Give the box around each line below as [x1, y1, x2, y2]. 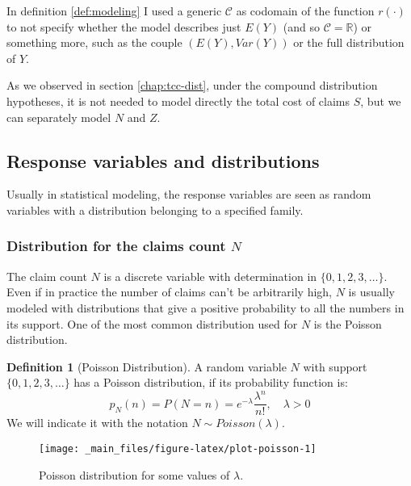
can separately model [6, 108, 111, 125]
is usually [348, 283, 395, 300]
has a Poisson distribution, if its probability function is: [73, 374, 348, 391]
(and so [283, 18, 320, 35]
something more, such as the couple [6, 34, 182, 51]
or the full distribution [293, 34, 405, 51]
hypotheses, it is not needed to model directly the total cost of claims [6, 92, 350, 109]
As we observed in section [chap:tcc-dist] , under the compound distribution [6, 77, 378, 94]
